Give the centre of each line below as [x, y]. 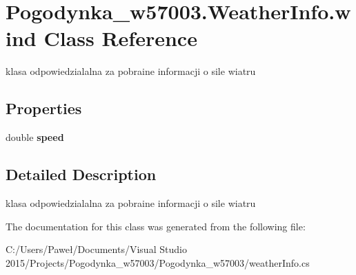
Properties [44, 108]
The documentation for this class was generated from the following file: [156, 226]
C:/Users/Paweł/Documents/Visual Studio [96, 249]
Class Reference [120, 38]
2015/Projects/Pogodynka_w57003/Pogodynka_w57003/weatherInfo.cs [158, 262]
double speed [35, 137]
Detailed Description [81, 174]
